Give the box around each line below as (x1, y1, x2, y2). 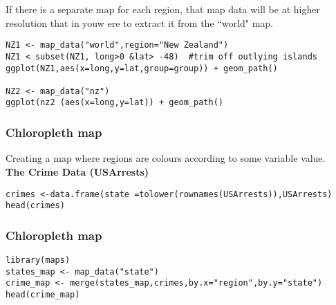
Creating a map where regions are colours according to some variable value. (6, 151, 326, 165)
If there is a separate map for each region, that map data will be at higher (6, 2, 320, 16)
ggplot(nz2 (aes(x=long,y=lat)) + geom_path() (6, 98, 223, 108)
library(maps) (6, 255, 71, 266)
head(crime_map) (6, 290, 80, 300)
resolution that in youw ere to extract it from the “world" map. (6, 15, 274, 30)
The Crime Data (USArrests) (6, 164, 149, 178)
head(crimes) (6, 201, 65, 211)
